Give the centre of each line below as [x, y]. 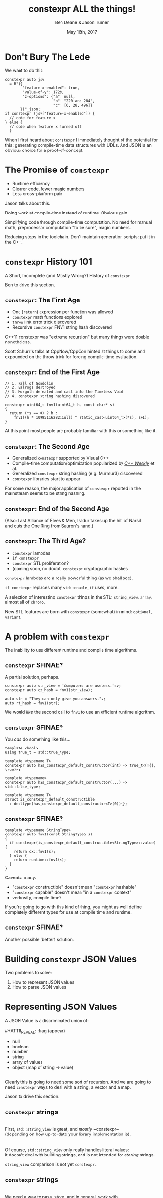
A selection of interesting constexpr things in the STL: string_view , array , [79, 597]
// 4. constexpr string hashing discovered [50, 396]
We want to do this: [24, 70]
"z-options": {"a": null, [49, 96]
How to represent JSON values [43, 982]
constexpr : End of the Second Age [57, 509]
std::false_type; [23, 787]
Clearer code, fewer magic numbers [48, 189]
